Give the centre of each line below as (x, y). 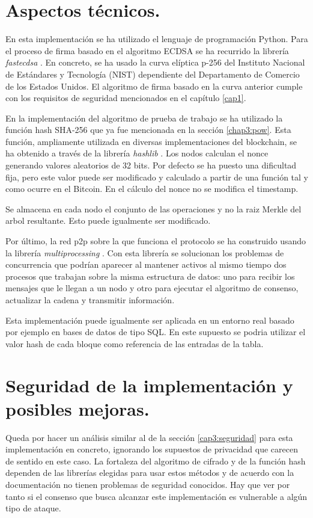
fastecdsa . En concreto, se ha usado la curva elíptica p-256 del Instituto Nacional (155, 62)
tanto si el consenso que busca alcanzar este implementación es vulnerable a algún (156, 496)
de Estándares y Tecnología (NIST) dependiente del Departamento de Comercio (153, 74)
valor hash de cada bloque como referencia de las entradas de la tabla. (135, 343)
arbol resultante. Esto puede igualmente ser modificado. (108, 220)
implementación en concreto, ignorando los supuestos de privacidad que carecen (152, 449)
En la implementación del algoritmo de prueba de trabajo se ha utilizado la (144, 118)
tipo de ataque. (33, 508)
